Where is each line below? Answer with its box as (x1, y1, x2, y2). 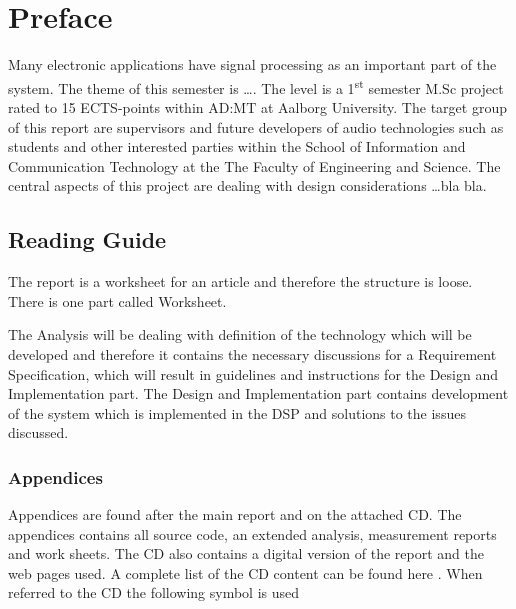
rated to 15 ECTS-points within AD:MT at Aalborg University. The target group (8, 96, 507, 117)
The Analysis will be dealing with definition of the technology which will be (8, 324, 472, 345)
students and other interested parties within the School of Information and (8, 136, 466, 157)
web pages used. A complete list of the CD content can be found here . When (8, 562, 483, 583)
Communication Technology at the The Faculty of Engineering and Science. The (8, 155, 501, 176)
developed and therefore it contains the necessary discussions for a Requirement (8, 343, 497, 364)
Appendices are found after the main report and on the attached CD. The (8, 504, 462, 525)
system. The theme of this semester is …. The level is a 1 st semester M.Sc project (8, 74, 504, 98)
